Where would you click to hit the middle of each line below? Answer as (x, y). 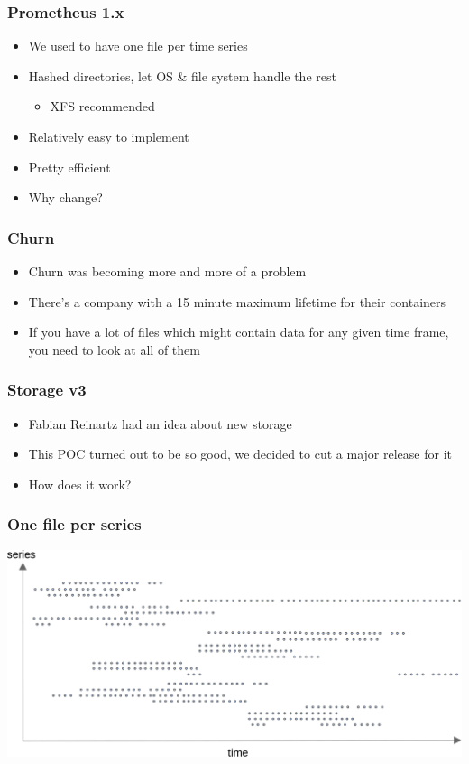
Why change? (65, 197)
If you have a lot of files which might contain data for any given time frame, (239, 332)
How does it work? (80, 484)
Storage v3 (47, 390)
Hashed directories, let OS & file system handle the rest (182, 75)
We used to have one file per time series (138, 46)
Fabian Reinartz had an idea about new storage (160, 423)
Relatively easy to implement (109, 136)
